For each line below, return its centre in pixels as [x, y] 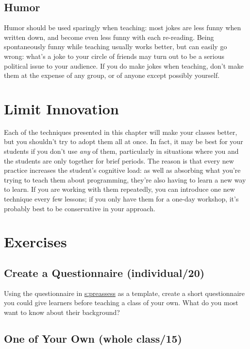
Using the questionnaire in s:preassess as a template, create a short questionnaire [124, 293]
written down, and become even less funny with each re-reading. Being [109, 37]
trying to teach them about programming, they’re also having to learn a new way [125, 179]
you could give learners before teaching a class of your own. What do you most [121, 303]
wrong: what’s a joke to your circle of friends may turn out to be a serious [114, 56]
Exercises [35, 242]
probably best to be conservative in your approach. [80, 208]
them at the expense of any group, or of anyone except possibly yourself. [112, 75]
